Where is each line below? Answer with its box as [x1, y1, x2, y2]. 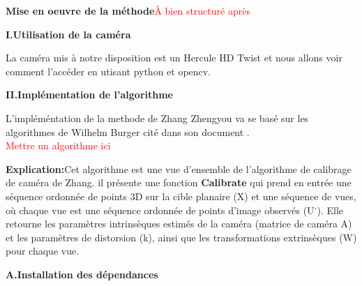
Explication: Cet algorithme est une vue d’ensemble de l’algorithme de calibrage [6, 161, 352, 176]
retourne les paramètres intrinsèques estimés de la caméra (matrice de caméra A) [6, 216, 352, 231]
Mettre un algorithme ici [6, 138, 111, 153]
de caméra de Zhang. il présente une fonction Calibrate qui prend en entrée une [6, 175, 352, 190]
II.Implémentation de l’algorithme [6, 87, 173, 102]
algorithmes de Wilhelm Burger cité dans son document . [6, 124, 250, 139]
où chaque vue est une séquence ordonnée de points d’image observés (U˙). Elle [6, 202, 344, 217]
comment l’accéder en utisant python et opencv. [6, 63, 211, 78]
